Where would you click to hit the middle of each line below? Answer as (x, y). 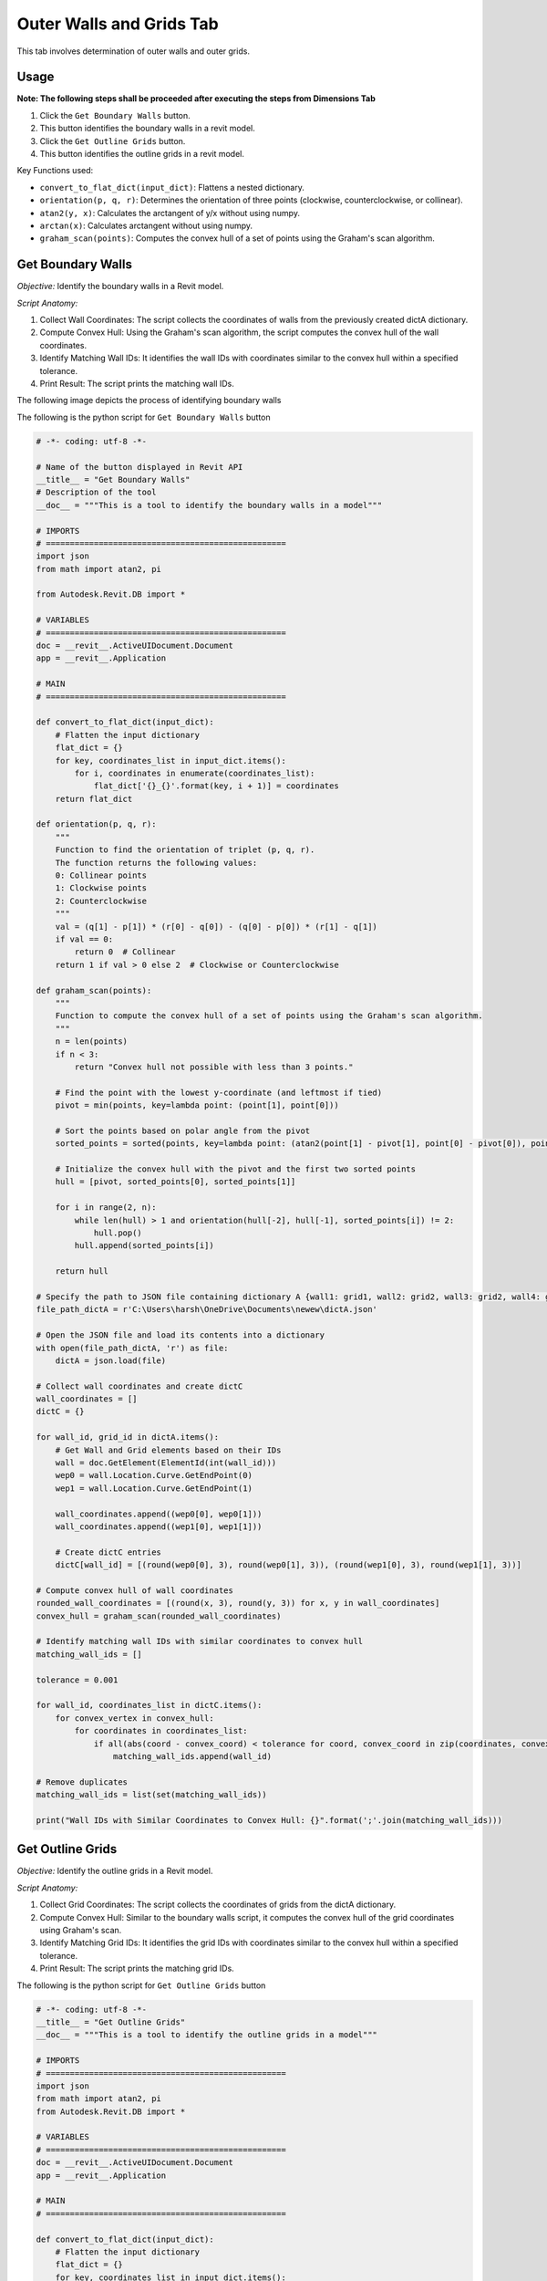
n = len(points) (91, 1042)
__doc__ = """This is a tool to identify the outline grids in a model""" (207, 2035)
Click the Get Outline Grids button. (113, 141)
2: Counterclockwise (101, 901)
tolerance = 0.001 (77, 1680)
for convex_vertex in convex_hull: (134, 1718)
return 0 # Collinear (125, 952)
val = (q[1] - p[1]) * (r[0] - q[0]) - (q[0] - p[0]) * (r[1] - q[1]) (217, 927)
